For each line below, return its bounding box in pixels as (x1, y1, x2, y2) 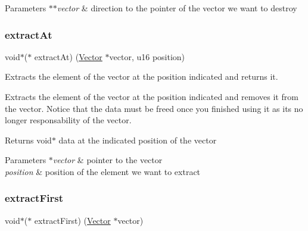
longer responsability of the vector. (5, 114, 132, 126)
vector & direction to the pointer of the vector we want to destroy (57, 2, 297, 14)
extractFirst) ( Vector (34, 214, 111, 226)
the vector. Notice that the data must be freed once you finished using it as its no (5, 102, 303, 114)
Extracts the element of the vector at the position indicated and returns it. (5, 70, 278, 83)
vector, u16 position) (109, 50, 185, 63)
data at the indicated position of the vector (58, 133, 217, 146)
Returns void (5, 133, 52, 146)
